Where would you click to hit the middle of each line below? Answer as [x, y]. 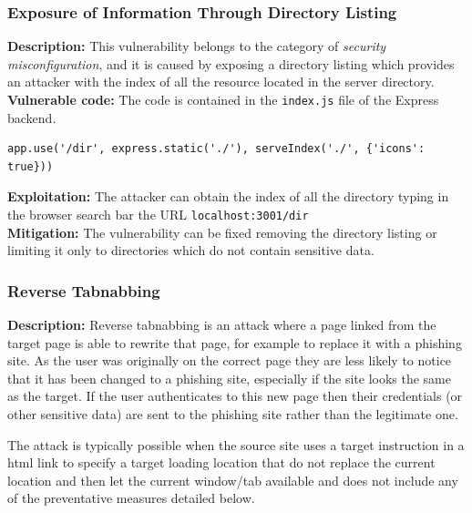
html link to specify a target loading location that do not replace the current [221, 462]
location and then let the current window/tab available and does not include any [233, 480]
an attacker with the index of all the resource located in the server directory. [221, 82]
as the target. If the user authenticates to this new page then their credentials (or [235, 396]
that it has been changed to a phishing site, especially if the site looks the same [230, 378]
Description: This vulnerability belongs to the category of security [197, 46]
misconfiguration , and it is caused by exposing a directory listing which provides [231, 63]
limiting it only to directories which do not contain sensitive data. [191, 250]
